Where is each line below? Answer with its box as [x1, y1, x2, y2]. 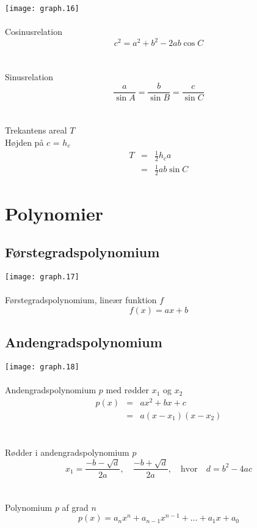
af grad [62, 500, 89, 513]
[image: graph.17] [5, 272, 79, 281]
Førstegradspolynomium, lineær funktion [5, 293, 157, 306]
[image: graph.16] [5, 4, 79, 13]
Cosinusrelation [5, 25, 62, 38]
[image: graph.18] [5, 362, 79, 371]
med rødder [106, 383, 149, 396]
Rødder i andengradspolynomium [5, 446, 129, 459]
